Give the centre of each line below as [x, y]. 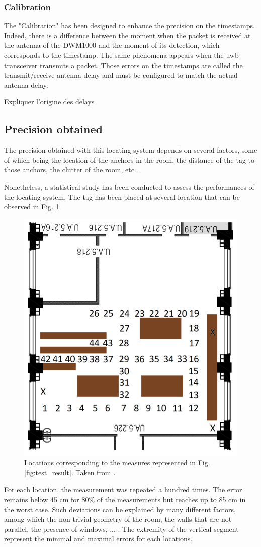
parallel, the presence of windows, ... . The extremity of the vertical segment [121, 529]
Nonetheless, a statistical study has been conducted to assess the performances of [129, 186]
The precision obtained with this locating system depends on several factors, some [131, 150]
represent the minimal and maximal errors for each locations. [98, 539]
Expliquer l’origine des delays [49, 102]
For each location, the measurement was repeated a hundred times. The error [123, 489]
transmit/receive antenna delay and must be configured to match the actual [121, 75]
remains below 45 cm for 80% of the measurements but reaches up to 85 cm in [125, 499]
